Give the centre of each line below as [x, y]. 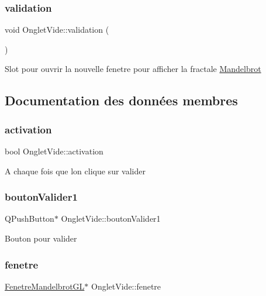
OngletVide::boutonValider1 [111, 218]
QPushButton [30, 218]
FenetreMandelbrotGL [45, 286]
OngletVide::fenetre [126, 286]
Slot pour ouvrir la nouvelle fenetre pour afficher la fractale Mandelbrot [133, 69]
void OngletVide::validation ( [57, 30]
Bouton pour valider [41, 238]
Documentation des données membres [121, 100]
